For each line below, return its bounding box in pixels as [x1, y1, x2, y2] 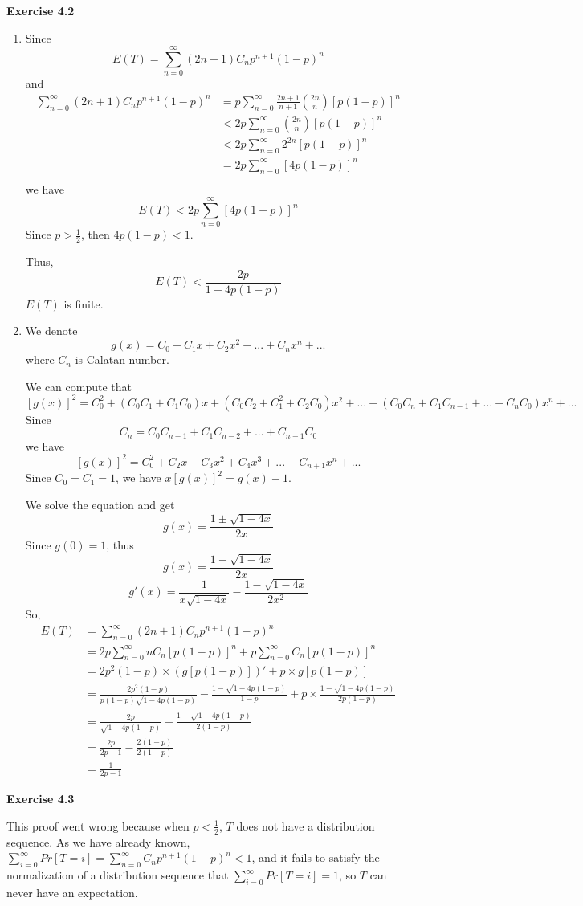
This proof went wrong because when [6, 817, 190, 834]
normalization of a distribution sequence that [6, 867, 229, 884]
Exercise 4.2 [6, 2, 75, 18]
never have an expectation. [6, 884, 138, 900]
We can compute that [25, 377, 132, 394]
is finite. [63, 295, 104, 312]
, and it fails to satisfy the [251, 849, 380, 866]
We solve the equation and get [25, 496, 175, 512]
